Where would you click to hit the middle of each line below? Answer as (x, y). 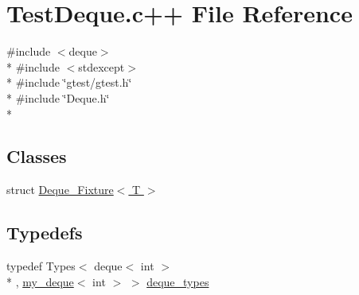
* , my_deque (40, 281)
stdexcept (101, 66)
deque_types (178, 281)
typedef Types (41, 266)
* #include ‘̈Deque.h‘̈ (58, 97)
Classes (37, 156)
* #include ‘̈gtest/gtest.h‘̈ (69, 82)
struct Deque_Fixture (60, 190)
